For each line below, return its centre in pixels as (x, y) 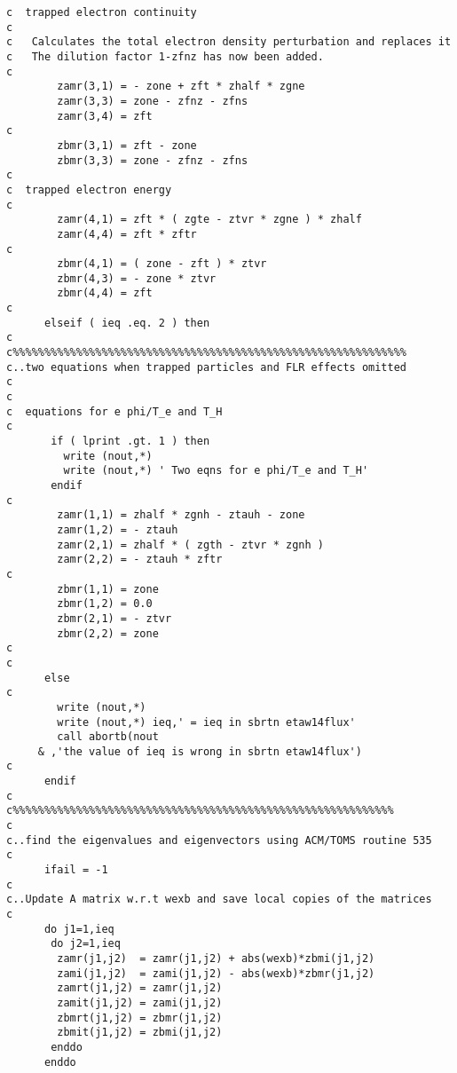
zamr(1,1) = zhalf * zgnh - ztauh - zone (181, 515)
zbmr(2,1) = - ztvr (114, 618)
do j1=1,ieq (79, 929)
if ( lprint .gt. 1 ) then (130, 442)
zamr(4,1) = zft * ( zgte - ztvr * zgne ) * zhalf (209, 220)
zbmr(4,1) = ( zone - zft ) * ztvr (162, 264)
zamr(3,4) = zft (105, 116)
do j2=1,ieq (86, 944)
